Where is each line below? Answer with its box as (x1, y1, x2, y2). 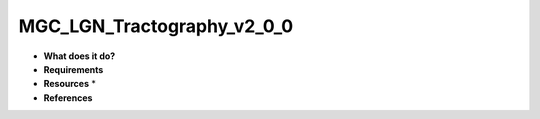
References (43, 91, 93, 104)
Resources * (43, 78, 97, 90)
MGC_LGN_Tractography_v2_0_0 (18, 15, 294, 37)
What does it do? (43, 50, 116, 62)
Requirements (43, 63, 104, 75)
